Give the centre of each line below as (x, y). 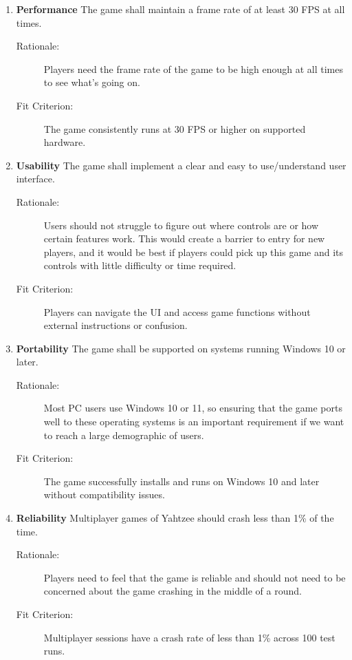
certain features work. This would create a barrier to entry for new (184, 238)
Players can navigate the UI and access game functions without (177, 311)
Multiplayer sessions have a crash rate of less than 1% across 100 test (189, 637)
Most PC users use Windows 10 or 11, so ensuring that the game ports (193, 408)
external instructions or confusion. (115, 325)
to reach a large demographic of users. (124, 435)
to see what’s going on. (92, 82)
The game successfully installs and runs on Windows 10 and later (181, 481)
